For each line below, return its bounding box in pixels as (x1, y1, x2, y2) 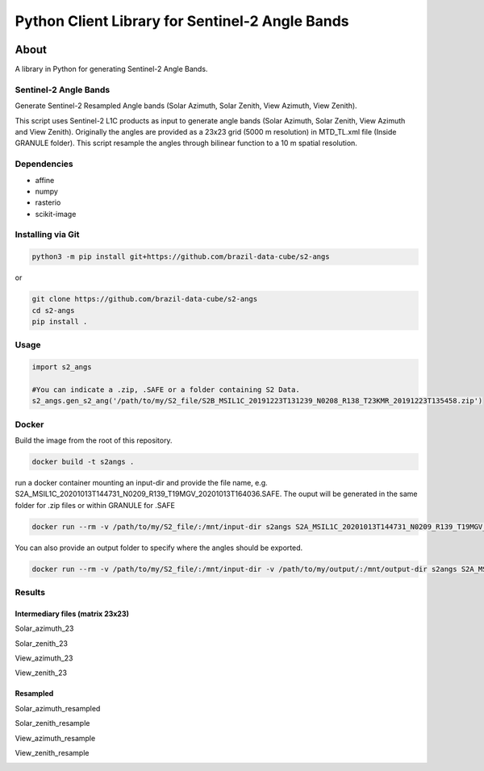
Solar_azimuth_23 (15, 623, 74, 633)
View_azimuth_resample (15, 733, 96, 743)
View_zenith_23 (15, 668, 68, 677)
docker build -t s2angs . (31, 457, 135, 467)
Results (15, 587, 46, 598)
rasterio (35, 198, 61, 207)
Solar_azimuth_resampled (15, 703, 101, 713)
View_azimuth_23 (15, 653, 73, 663)
